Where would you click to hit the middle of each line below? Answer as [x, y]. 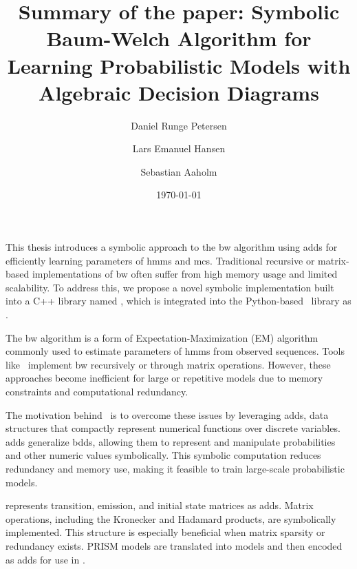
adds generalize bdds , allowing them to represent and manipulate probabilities [171, 441]
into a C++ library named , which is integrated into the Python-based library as [178, 301]
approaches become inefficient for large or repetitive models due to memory [164, 378]
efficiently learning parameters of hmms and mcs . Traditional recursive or [160, 260]
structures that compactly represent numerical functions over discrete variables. [173, 428]
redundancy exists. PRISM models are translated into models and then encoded [174, 545]
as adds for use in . [45, 559]
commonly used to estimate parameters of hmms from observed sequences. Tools [175, 351]
